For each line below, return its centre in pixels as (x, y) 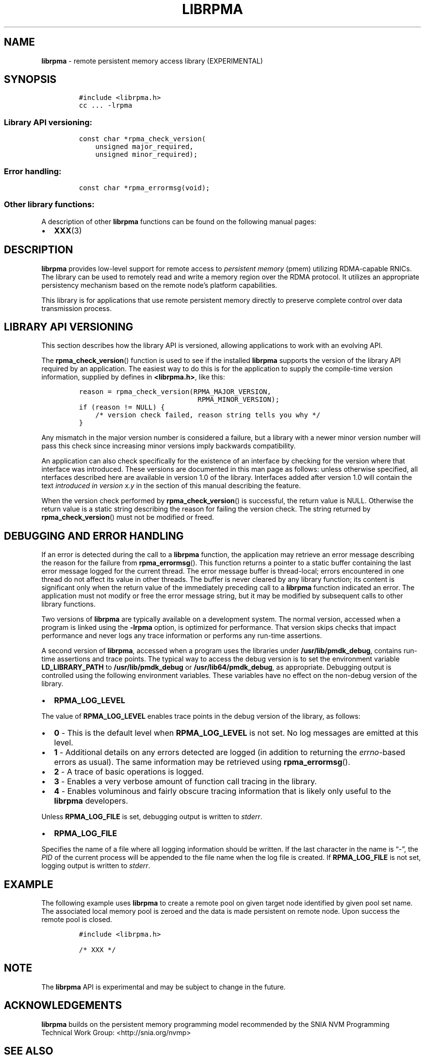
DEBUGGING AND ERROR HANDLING (94, 536)
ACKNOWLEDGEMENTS (63, 1006)
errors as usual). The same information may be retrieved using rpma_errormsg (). (202, 762)
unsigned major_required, (144, 147)
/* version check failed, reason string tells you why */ (208, 415)
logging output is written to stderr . (96, 866)
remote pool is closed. (77, 920)
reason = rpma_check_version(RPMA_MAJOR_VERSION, (175, 392)
